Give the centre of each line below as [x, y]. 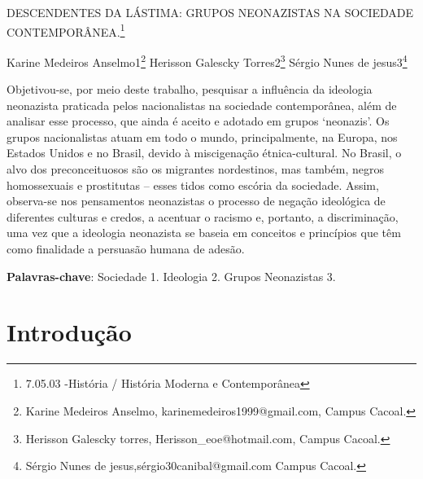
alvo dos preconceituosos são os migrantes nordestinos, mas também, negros [196, 169]
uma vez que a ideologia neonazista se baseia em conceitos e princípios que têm [204, 233]
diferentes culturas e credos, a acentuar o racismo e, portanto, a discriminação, [203, 216]
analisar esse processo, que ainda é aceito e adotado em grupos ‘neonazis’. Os [198, 121]
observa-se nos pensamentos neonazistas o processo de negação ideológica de [196, 201]
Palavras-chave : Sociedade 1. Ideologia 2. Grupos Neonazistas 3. [171, 276]
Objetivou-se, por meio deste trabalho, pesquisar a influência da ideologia [190, 89]
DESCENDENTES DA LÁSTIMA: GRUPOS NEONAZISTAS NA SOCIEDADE [210, 12]
